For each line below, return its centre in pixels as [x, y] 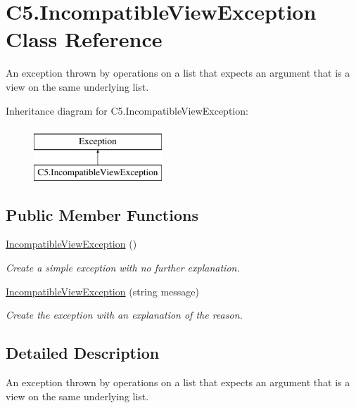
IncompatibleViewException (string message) [103, 291]
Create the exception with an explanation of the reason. [124, 315]
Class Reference [84, 39]
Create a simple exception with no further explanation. [123, 268]
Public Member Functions [102, 214]
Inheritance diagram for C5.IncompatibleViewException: [127, 110]
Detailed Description [83, 353]
